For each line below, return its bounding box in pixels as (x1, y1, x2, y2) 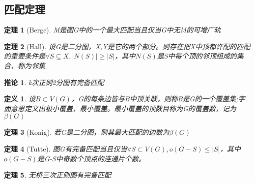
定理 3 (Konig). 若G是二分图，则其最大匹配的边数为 (4, 127, 170, 137)
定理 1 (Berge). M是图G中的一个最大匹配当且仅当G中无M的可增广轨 (4, 25, 221, 35)
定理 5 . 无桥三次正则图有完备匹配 (4, 170, 111, 180)
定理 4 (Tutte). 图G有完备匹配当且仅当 (4, 143, 127, 153)
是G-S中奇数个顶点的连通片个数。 (37, 153, 145, 163)
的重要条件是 (4, 51, 45, 61)
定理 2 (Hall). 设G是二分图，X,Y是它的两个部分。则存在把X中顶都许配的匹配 (4, 41, 251, 51)
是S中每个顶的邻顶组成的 (157, 51, 237, 61)
